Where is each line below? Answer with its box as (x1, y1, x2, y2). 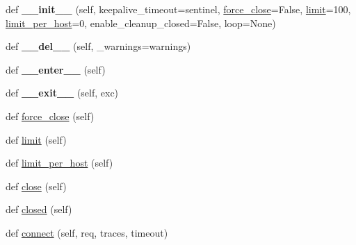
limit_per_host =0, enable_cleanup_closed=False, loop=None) (6, 15, 276, 30)
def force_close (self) (6, 108, 95, 123)
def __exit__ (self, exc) (6, 85, 119, 100)
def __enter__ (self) (6, 62, 106, 76)
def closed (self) (6, 202, 72, 217)
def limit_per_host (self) (6, 155, 113, 170)
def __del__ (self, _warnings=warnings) (6, 39, 191, 53)
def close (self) (6, 178, 67, 193)
